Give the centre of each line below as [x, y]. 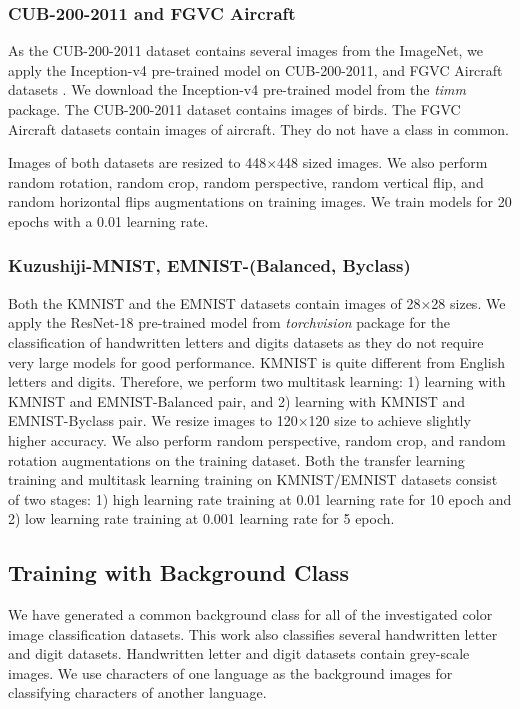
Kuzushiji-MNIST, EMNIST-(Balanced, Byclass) [209, 265]
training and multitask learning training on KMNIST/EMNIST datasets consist [253, 479]
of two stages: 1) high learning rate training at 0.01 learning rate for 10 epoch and [260, 498]
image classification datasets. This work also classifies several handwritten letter [253, 633]
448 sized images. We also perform [382, 162]
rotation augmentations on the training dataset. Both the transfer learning [236, 459]
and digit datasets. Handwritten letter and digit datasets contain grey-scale [239, 653]
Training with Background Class [178, 572]
